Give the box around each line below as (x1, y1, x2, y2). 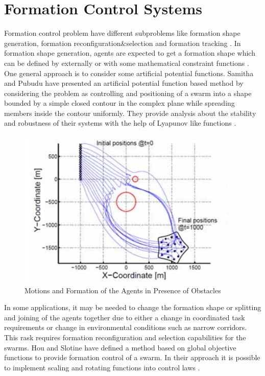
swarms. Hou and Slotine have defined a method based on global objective (4, 342, 236, 353)
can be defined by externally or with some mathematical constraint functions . (4, 57, 249, 68)
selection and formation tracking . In (126, 37, 241, 48)
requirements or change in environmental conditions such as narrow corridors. (4, 322, 247, 333)
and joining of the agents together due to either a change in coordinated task (4, 312, 245, 322)
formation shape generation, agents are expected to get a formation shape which (4, 48, 255, 58)
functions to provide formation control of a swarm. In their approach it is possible (4, 352, 260, 363)
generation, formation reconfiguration (4, 37, 121, 48)
